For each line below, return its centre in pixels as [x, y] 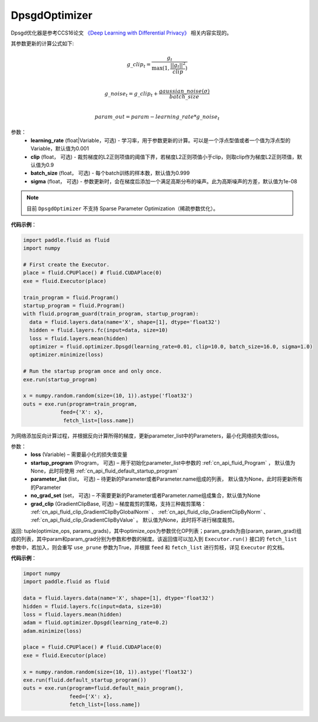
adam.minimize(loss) [52, 631]
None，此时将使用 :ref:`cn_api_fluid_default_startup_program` [105, 471]
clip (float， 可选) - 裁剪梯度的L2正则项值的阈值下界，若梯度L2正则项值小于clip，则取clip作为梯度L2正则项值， [164, 157]
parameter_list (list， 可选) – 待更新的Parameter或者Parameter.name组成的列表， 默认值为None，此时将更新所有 [167, 479]
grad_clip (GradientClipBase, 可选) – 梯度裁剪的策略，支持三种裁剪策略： [119, 504]
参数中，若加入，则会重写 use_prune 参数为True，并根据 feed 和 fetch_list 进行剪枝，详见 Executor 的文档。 [149, 547]
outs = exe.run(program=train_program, [80, 404]
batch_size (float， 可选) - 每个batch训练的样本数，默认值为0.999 [110, 173]
